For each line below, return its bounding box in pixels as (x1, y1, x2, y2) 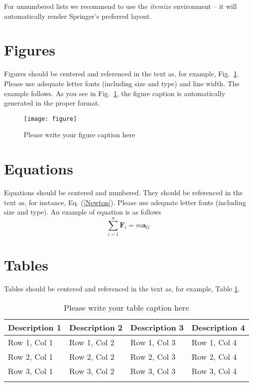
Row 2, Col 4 (191, 350, 237, 362)
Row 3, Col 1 (8, 365, 53, 377)
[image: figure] (24, 115, 77, 122)
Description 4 (191, 321, 245, 333)
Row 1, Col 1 (8, 336, 53, 348)
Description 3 (130, 321, 184, 333)
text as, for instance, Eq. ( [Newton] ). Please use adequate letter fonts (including (4, 197, 246, 207)
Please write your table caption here (64, 301, 189, 313)
